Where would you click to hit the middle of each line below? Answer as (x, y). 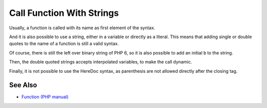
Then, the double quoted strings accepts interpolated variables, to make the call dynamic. (101, 62)
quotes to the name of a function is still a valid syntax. (64, 44)
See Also (23, 85)
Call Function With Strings (64, 13)
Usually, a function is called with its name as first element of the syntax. (82, 28)
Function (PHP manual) (45, 97)
